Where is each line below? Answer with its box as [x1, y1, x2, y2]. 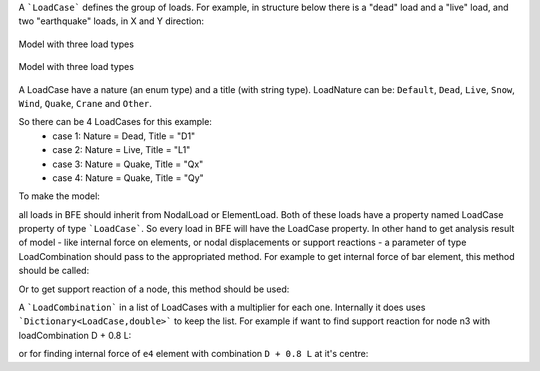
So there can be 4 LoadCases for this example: [18, 116, 212, 128]
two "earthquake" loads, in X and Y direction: [18, 15, 205, 27]
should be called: [18, 265, 90, 277]
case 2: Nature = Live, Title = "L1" [52, 144, 191, 156]
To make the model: [18, 190, 100, 202]
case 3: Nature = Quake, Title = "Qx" [52, 158, 204, 170]
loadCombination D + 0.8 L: [18, 329, 132, 341]
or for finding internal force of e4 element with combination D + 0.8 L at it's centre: [18, 348, 369, 360]
